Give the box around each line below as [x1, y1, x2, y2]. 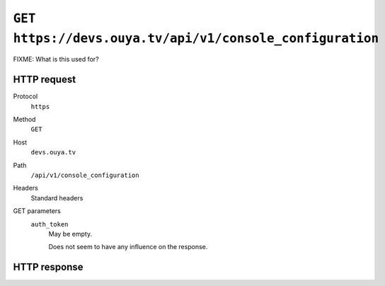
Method [13, 115, 36, 124]
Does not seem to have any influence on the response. [48, 243, 208, 251]
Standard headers [30, 193, 84, 202]
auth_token [30, 220, 69, 228]
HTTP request [13, 74, 76, 86]
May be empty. [48, 229, 92, 238]
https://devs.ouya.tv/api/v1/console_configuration [13, 30, 379, 46]
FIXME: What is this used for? [13, 55, 99, 64]
